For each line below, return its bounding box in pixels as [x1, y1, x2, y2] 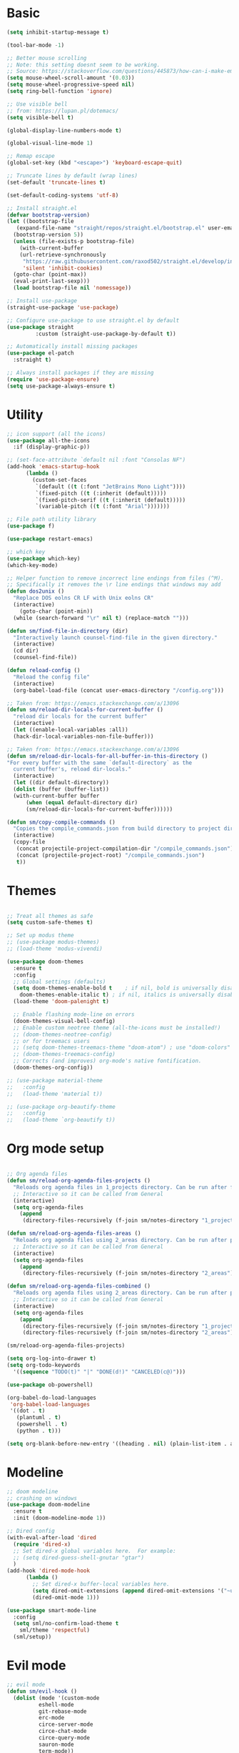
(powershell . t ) [16, 1421, 68, 1428]
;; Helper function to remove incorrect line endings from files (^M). [6, 574, 224, 582]
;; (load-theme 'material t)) [6, 1090, 103, 1097]
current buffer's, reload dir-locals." [13, 766, 132, 773]
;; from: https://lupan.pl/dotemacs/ [6, 107, 119, 114]
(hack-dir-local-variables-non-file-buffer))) [13, 733, 154, 740]
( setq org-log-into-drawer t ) [6, 1355, 97, 1363]
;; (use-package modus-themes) [6, 939, 100, 946]
